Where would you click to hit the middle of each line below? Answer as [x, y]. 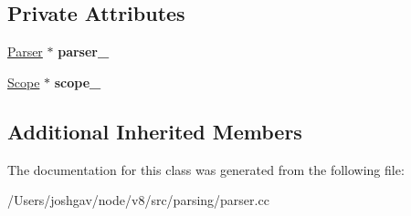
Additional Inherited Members [155, 131]
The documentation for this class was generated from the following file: [206, 169]
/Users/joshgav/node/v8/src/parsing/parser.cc [138, 200]
